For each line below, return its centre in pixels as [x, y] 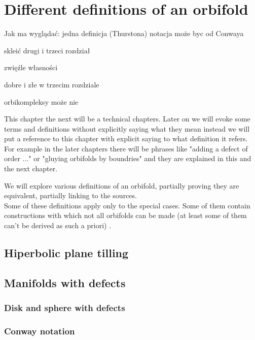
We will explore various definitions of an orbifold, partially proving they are [122, 185]
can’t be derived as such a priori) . [58, 225]
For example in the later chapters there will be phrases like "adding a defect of [126, 148]
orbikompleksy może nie [41, 101]
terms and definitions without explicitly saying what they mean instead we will [127, 128]
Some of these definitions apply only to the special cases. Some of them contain [127, 205]
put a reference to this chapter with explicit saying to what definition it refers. [126, 138]
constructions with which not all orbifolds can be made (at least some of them [125, 215]
